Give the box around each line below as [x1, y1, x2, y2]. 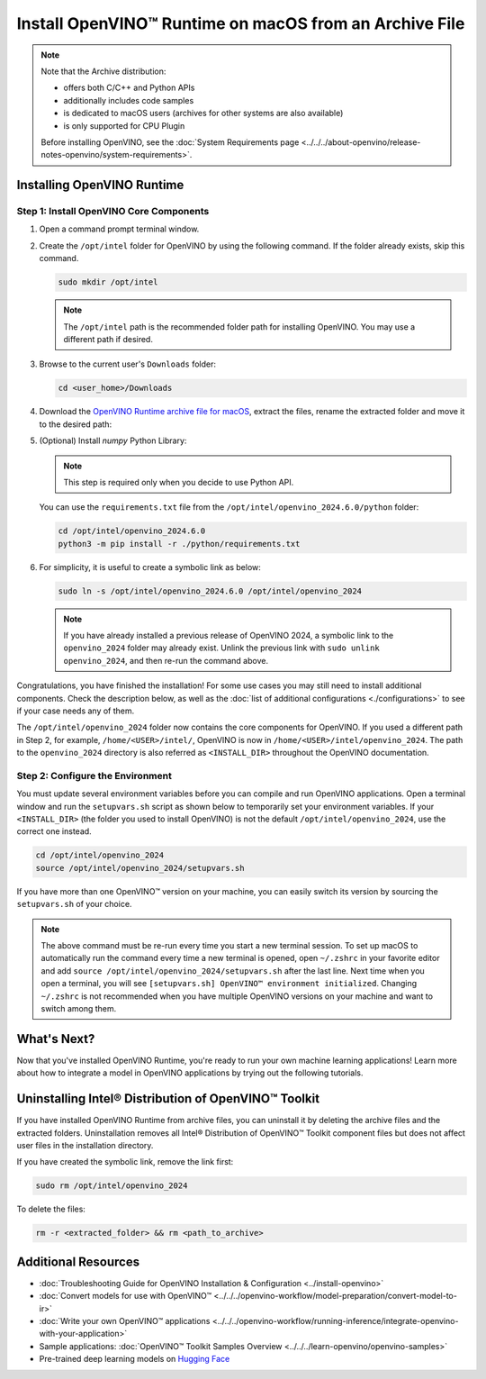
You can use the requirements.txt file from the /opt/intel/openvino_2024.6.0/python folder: [39, 502, 419, 513]
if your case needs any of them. [16, 705, 135, 716]
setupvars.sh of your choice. [16, 899, 132, 910]
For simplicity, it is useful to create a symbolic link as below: [39, 561, 261, 572]
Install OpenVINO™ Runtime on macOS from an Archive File [16, 14, 465, 33]
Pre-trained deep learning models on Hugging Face [39, 1354, 230, 1365]
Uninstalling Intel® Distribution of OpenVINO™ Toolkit [16, 1091, 319, 1107]
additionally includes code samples [63, 95, 194, 105]
